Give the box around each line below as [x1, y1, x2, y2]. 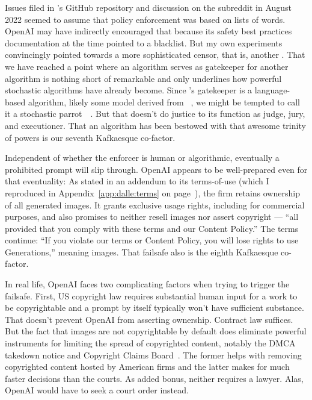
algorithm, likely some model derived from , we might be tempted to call [28, 95, 301, 108]
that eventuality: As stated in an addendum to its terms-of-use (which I [5, 175, 269, 187]
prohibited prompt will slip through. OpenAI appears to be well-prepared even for [5, 163, 308, 175]
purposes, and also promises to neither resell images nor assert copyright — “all [5, 210, 299, 223]
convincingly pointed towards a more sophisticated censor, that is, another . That [5, 48, 305, 61]
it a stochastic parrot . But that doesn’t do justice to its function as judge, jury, [5, 107, 305, 120]
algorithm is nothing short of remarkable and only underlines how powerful [5, 72, 282, 84]
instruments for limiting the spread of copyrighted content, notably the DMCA [5, 337, 296, 349]
